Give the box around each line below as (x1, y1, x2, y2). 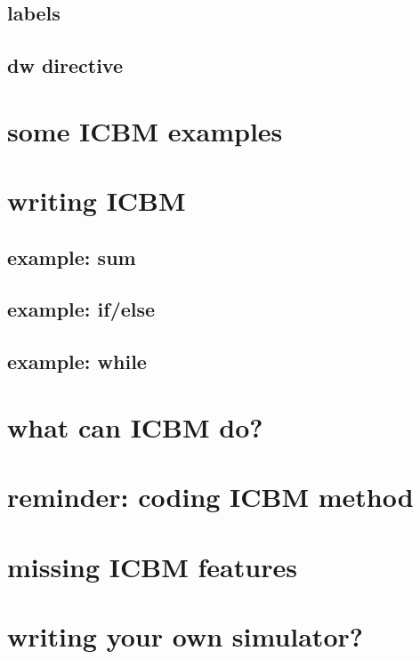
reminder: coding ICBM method (7, 478, 414, 515)
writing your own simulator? (7, 617, 363, 654)
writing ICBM (7, 182, 186, 219)
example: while (7, 348, 147, 375)
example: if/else (7, 295, 156, 323)
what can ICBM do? (7, 408, 263, 445)
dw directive (7, 52, 124, 79)
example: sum (7, 243, 136, 270)
